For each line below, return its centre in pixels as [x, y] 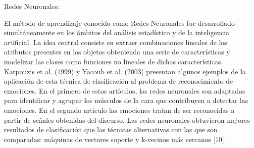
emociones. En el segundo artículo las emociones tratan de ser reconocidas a [119, 110]
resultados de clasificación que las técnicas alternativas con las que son [111, 129]
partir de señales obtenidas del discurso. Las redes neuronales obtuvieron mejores [127, 120]
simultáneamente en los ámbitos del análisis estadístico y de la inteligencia [117, 32]
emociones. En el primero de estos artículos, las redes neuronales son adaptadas [125, 90]
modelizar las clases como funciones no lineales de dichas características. [114, 61]
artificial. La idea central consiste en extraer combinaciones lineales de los [116, 42]
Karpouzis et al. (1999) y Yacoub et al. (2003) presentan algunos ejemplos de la [125, 71]
